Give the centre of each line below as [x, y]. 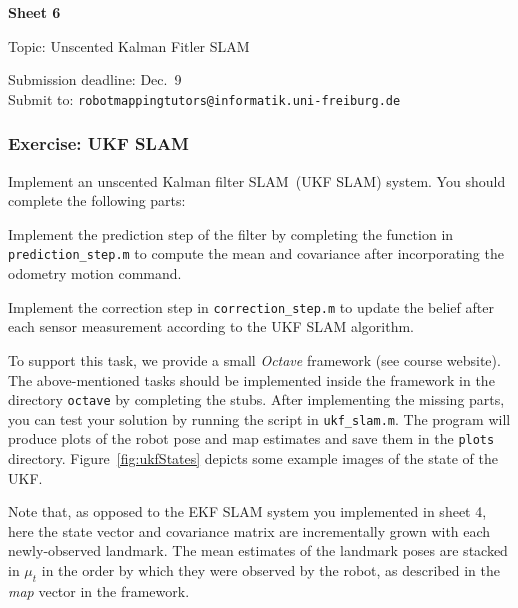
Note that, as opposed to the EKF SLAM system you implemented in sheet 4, [247, 511]
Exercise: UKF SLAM [98, 143]
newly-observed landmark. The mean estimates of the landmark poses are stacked [258, 550]
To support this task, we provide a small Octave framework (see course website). [254, 359]
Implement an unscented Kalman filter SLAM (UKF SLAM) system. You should [257, 180]
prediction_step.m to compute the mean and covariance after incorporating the [256, 253]
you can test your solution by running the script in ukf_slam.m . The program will [259, 418]
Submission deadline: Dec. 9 [95, 79]
